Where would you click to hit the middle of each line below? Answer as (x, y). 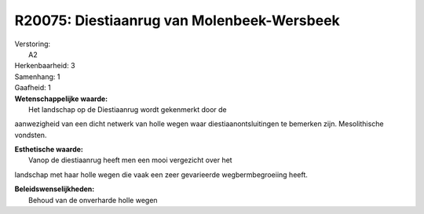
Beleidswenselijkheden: (55, 189)
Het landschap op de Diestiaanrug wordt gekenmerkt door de (128, 109)
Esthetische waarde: (49, 150)
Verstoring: (33, 44)
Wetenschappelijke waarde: (61, 99)
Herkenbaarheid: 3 (45, 66)
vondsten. (31, 135)
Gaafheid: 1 (33, 88)
